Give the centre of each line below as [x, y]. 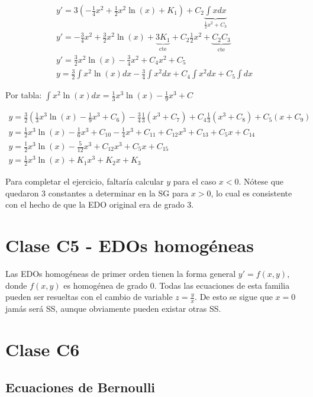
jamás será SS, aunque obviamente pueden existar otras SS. [113, 309]
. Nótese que [261, 181]
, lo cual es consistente [251, 193]
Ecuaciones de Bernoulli [80, 387]
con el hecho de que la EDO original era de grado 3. [100, 204]
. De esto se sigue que [234, 297]
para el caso [195, 181]
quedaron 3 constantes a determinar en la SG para [97, 193]
